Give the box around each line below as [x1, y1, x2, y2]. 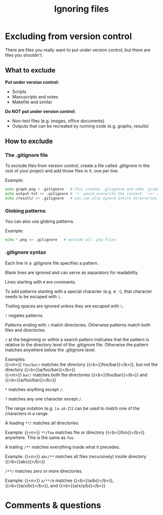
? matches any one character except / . [5, 396, 82, 401]
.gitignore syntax [5, 249, 47, 256]
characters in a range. [5, 410, 49, 416]
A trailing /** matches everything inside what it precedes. [5, 444, 120, 450]
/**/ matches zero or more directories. [5, 468, 83, 474]
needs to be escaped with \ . [5, 293, 62, 299]
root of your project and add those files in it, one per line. [5, 168, 119, 174]
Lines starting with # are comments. [5, 279, 77, 285]
